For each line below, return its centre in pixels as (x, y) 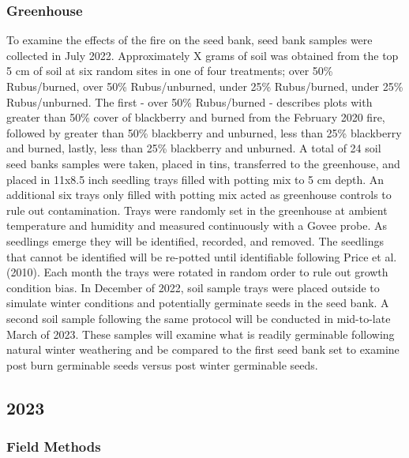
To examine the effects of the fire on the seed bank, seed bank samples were (189, 40)
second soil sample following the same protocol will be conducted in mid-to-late (199, 318)
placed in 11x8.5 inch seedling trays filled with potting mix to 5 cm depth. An (195, 179)
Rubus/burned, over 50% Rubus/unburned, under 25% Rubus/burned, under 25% (205, 86)
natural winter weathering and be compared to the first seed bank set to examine (203, 349)
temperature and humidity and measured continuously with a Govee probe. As (197, 225)
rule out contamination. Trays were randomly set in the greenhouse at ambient (197, 210)
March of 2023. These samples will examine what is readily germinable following (201, 334)
